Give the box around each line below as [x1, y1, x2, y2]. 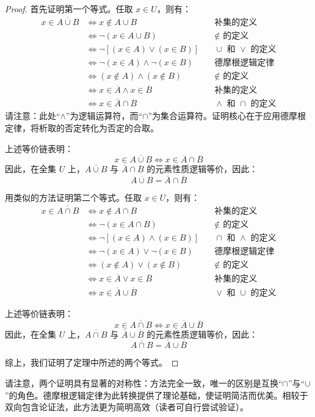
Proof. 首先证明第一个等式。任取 [5, 2, 133, 15]
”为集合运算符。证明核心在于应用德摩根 [148, 109, 306, 122]
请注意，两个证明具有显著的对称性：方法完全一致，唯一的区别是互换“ [5, 376, 283, 389]
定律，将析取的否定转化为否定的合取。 [5, 121, 159, 134]
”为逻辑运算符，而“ [65, 109, 143, 122]
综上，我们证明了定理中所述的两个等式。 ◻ [5, 356, 179, 369]
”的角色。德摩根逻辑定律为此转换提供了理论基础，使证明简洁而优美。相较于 [5, 388, 308, 401]
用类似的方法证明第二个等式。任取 [5, 191, 142, 204]
